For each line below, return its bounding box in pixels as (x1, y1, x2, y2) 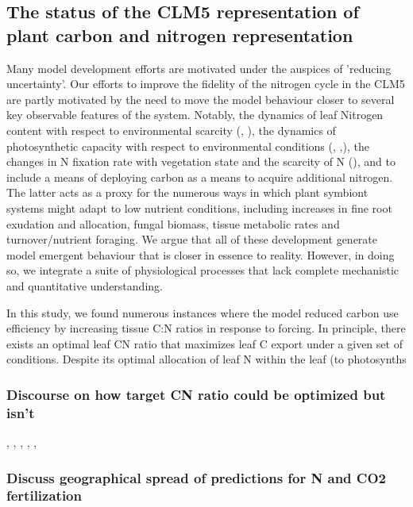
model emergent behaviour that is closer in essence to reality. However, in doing (6, 246, 395, 263)
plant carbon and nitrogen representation (6, 22, 353, 47)
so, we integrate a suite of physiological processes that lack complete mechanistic (6, 262, 399, 278)
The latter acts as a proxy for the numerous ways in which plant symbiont (6, 184, 369, 201)
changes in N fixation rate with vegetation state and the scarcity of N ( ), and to (6, 153, 396, 170)
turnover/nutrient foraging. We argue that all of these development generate (6, 231, 377, 248)
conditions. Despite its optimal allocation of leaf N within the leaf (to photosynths (6, 351, 407, 367)
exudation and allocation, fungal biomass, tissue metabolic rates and (6, 215, 340, 232)
